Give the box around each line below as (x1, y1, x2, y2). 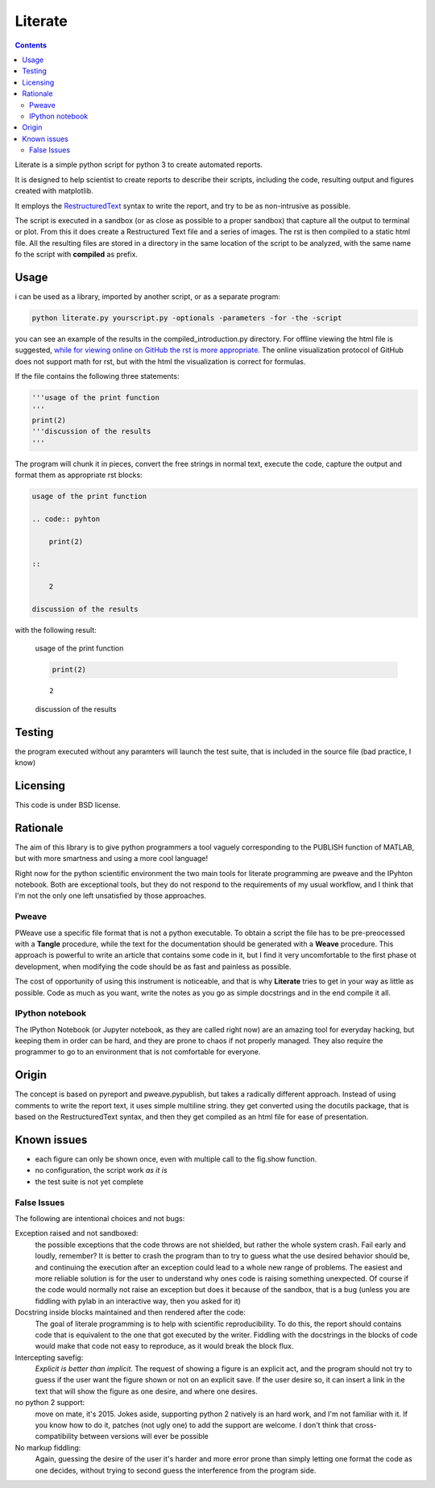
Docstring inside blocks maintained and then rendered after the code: (14, 1307, 246, 1317)
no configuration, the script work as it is (35, 1166, 168, 1175)
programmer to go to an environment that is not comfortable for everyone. (14, 1047, 261, 1057)
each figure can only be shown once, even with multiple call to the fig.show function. (35, 1154, 317, 1164)
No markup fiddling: (14, 1443, 81, 1453)
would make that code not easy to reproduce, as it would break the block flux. (35, 1341, 294, 1351)
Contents (14, 40, 48, 50)
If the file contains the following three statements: (14, 372, 180, 381)
